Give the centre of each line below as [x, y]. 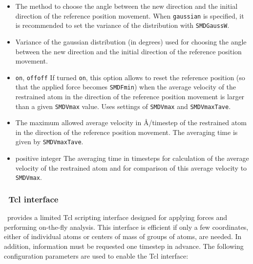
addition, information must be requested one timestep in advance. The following [124, 246]
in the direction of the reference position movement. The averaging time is [126, 132]
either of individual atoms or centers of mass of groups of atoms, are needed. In [123, 236]
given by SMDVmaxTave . [49, 142]
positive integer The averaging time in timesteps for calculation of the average [132, 158]
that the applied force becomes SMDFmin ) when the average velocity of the [126, 87]
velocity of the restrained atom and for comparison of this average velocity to [131, 167]
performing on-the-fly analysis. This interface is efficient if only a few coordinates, [126, 227]
